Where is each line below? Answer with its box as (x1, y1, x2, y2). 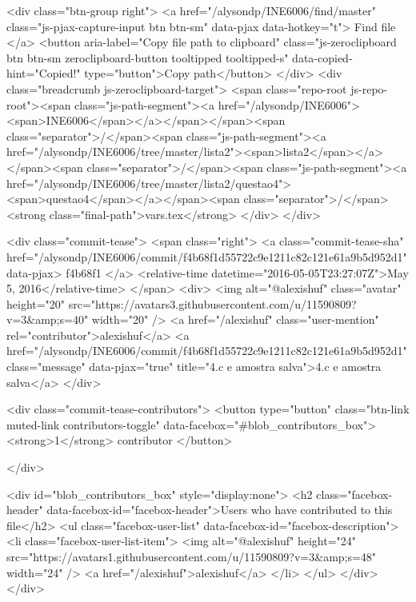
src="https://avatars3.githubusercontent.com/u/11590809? (68, 295, 357, 312)
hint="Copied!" (6, 65, 81, 82)
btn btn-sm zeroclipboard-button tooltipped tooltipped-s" (6, 49, 289, 66)
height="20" (6, 295, 66, 312)
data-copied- (292, 49, 353, 66)
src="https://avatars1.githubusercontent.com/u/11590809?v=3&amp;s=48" (6, 548, 377, 564)
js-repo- (350, 80, 388, 97)
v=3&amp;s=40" (6, 311, 89, 328)
